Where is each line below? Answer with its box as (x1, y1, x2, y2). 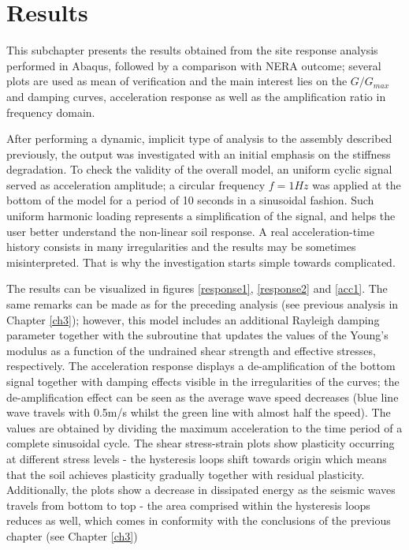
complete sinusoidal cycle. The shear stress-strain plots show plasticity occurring (6, 435, 395, 451)
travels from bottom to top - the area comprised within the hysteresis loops (6, 496, 370, 513)
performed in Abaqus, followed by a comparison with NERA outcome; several (6, 57, 381, 73)
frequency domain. (6, 103, 95, 120)
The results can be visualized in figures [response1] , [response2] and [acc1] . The (6, 280, 388, 297)
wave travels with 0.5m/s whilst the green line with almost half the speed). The (6, 404, 391, 421)
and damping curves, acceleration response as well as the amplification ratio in (6, 88, 386, 104)
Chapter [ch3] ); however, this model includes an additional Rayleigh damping (6, 311, 380, 327)
